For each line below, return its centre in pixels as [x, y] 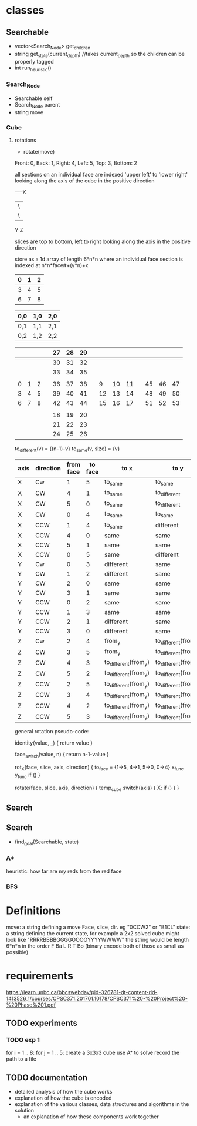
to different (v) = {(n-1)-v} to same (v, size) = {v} [67, 449]
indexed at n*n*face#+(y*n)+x [51, 265]
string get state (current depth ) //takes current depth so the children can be [100, 54]
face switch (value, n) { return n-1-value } [62, 755]
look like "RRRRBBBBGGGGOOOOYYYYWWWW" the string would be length [98, 939]
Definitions [34, 911]
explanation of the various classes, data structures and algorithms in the [102, 1104]
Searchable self [33, 98]
